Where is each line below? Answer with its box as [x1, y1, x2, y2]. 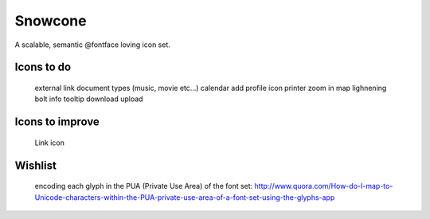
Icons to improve [14, 115, 100, 129]
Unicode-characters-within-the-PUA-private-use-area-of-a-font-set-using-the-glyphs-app [34, 192, 335, 202]
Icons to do [14, 61, 72, 74]
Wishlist [14, 158, 57, 172]
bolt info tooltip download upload [34, 94, 143, 104]
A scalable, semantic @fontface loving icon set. [14, 40, 171, 49]
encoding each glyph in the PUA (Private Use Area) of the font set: [34, 182, 253, 191]
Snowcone [14, 12, 87, 29]
